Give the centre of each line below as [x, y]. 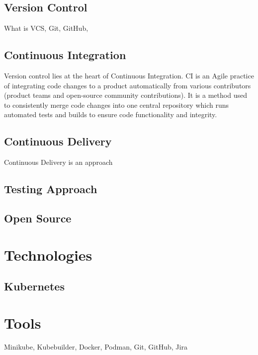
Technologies [48, 254]
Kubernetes [34, 286]
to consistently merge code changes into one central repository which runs [117, 105]
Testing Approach [51, 189]
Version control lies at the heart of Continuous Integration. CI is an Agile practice [129, 75]
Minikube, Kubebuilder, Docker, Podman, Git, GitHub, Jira [96, 346]
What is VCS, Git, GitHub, [46, 28]
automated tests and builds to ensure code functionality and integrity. [111, 114]
